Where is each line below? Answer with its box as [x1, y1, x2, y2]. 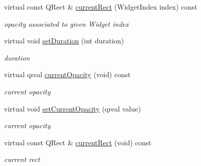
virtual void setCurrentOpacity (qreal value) [4, 103, 141, 114]
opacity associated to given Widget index [4, 18, 129, 29]
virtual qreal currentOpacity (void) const [4, 69, 131, 80]
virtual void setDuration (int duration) [4, 35, 124, 46]
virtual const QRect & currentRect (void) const [4, 137, 152, 147]
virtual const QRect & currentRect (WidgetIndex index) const [4, 2, 197, 12]
